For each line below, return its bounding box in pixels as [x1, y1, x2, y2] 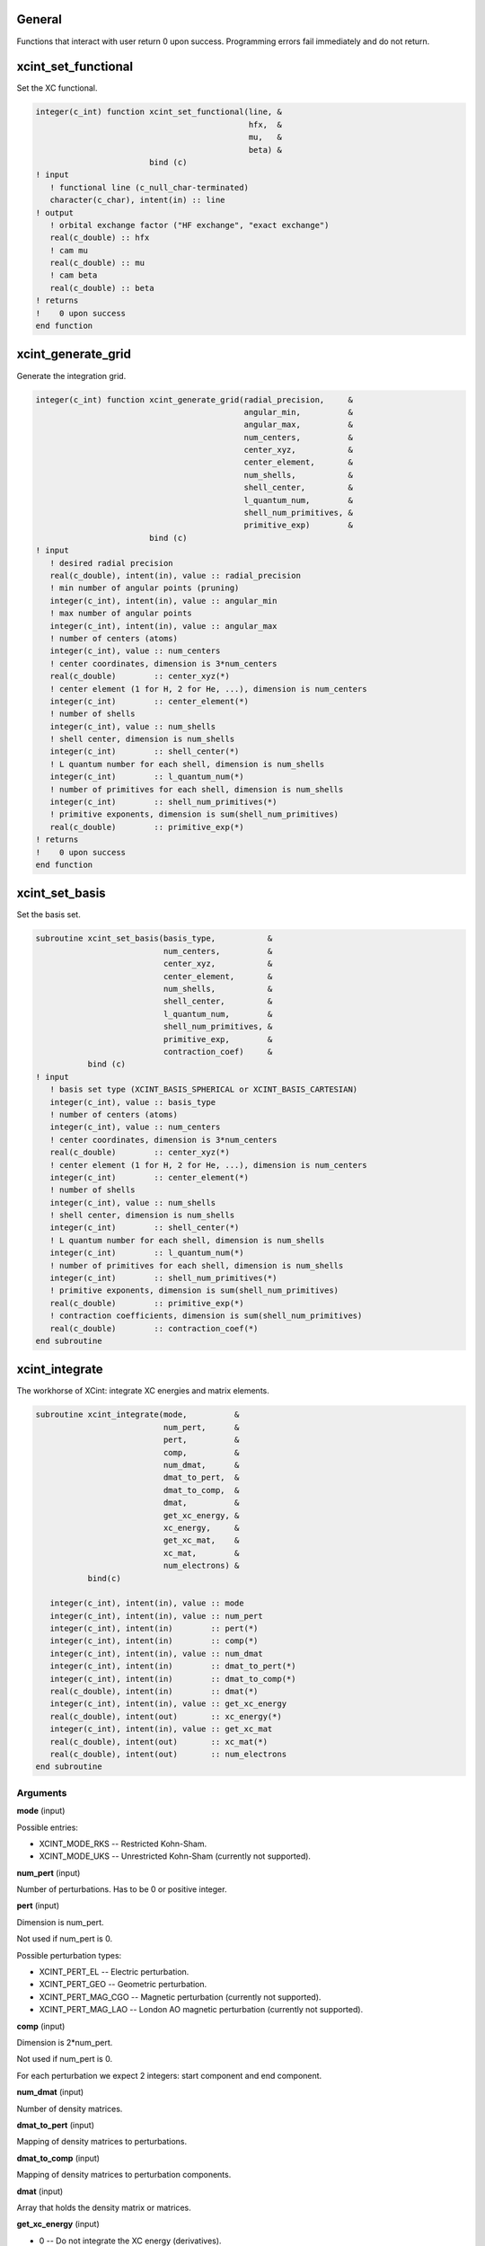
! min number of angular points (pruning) [49, 583, 240, 593]
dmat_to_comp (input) [16, 2153, 101, 2163]
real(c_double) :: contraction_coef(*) [49, 1323, 259, 1333]
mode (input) [16, 1806, 66, 1817]
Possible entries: [16, 1822, 78, 1833]
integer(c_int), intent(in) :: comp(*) [49, 1636, 259, 1646]
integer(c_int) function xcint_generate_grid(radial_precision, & [35, 394, 354, 404]
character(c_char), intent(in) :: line [49, 195, 225, 206]
